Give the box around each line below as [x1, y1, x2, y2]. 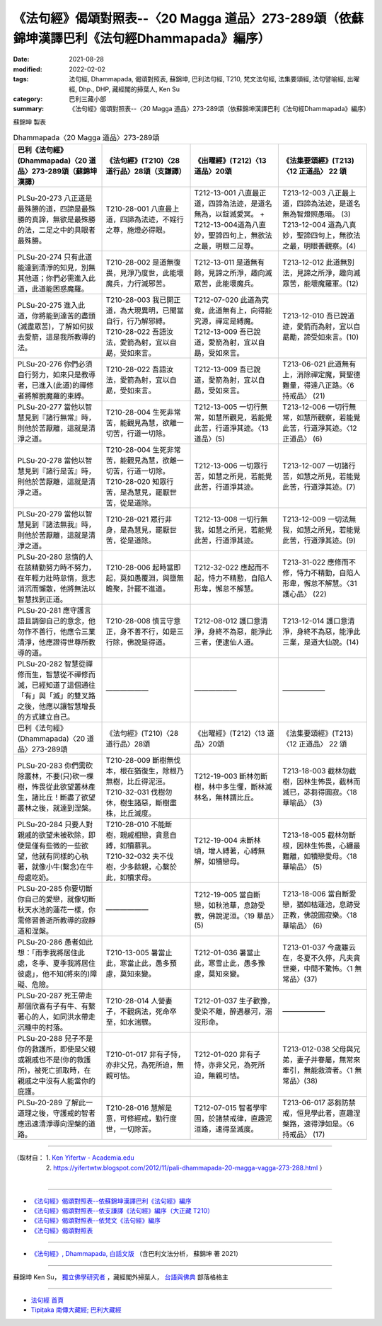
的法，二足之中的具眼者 [17, 225, 95, 235]
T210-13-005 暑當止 [105, 948, 173, 958]
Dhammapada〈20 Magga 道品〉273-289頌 [13, 133, 160, 143]
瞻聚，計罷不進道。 [105, 584, 170, 594]
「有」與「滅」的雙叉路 [17, 691, 95, 701]
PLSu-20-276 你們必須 [17, 359, 93, 369]
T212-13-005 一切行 [194, 402, 261, 412]
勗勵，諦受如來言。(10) [282, 333, 359, 342]
